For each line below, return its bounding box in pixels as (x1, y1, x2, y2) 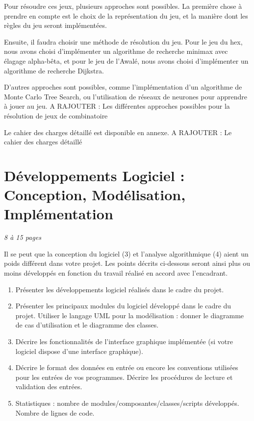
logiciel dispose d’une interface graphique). (15, 346, 143, 356)
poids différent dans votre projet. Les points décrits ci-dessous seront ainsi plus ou (4, 258, 251, 268)
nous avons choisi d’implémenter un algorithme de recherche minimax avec (4, 46, 228, 56)
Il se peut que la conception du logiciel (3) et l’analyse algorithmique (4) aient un (4, 248, 249, 258)
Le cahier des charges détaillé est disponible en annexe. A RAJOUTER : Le (4, 127, 232, 137)
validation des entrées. (15, 381, 82, 392)
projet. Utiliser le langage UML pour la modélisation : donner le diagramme (15, 310, 244, 320)
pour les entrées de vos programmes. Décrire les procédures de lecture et (15, 372, 233, 382)
